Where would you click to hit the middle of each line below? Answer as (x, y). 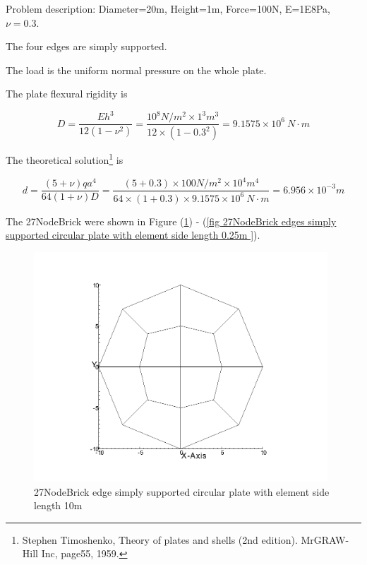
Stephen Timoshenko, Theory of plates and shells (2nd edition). (160, 539)
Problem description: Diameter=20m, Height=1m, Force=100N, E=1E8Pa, (168, 8)
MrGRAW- (325, 539)
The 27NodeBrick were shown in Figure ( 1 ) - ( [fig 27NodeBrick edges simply (171, 221)
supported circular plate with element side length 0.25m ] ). (133, 235)
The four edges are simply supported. (86, 46)
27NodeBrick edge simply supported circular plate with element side (182, 491)
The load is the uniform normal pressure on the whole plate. (136, 70)
